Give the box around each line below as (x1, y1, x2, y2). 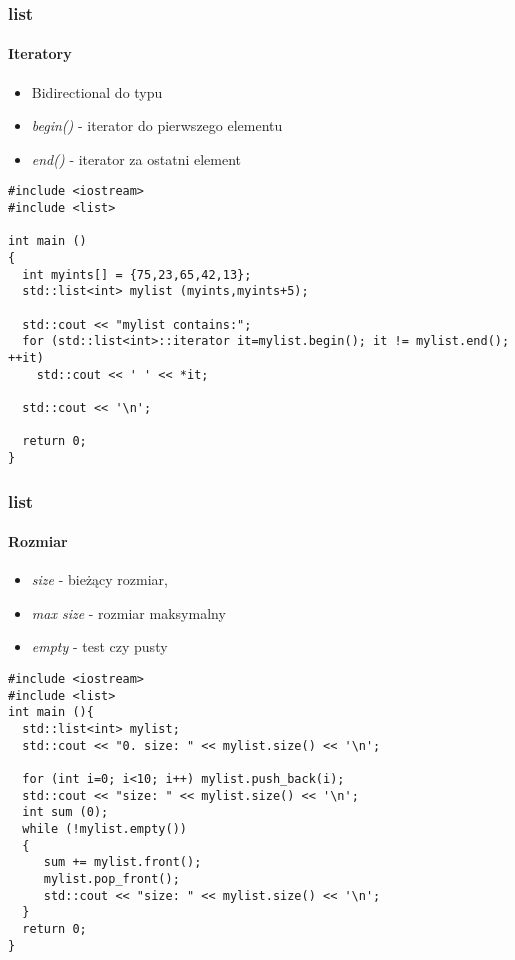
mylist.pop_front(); (43, 871, 180, 886)
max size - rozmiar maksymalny (31, 602, 226, 623)
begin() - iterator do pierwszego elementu (31, 115, 283, 136)
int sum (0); (22, 805, 109, 820)
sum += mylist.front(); (43, 855, 202, 870)
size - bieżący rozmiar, (31, 569, 169, 590)
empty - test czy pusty (31, 636, 168, 657)
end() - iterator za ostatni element (31, 148, 242, 169)
